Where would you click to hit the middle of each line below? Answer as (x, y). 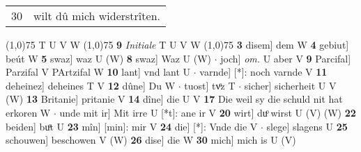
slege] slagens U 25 (307, 126)
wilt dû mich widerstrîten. (97, 16)
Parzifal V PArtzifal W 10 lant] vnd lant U (98, 72)
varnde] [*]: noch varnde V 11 (263, 72)
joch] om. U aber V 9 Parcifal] (286, 58)
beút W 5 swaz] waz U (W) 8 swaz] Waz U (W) (109, 58)
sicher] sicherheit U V (290, 85)
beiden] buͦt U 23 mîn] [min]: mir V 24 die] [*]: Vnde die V (132, 126)
